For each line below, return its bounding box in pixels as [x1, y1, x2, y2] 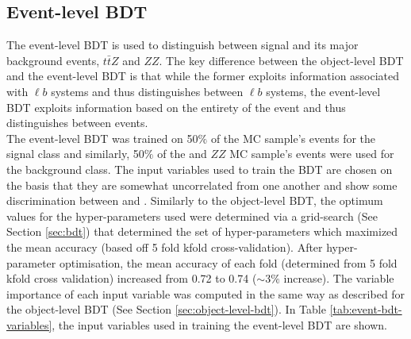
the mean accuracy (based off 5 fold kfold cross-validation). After [6, 238, 323, 255]
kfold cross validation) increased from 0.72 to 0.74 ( [6, 270, 257, 287]
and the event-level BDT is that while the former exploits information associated [6, 67, 400, 84]
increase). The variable [283, 270, 394, 287]
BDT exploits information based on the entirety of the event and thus [6, 98, 346, 115]
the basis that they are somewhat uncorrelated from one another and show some [6, 176, 398, 193]
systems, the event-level [266, 83, 381, 99]
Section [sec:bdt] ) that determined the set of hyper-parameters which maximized [6, 223, 398, 240]
